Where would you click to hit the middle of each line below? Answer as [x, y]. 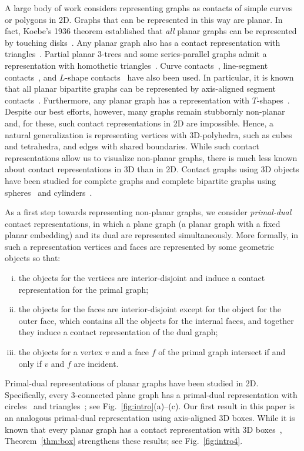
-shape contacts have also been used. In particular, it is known [179, 77]
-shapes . [273, 100]
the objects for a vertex [61, 352]
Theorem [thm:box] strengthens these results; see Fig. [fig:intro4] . [124, 441]
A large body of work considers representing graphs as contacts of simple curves [149, 8]
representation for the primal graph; [83, 289]
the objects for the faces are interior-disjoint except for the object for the [150, 309]
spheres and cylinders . [49, 192]
